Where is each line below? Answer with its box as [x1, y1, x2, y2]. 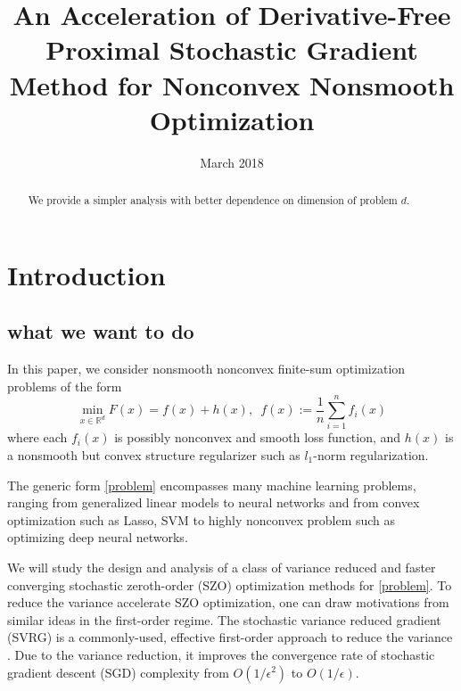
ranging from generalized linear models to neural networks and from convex [7, 493, 420, 512]
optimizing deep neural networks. [7, 528, 188, 547]
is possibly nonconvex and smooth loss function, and [114, 428, 401, 447]
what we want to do [7, 317, 194, 345]
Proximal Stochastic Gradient [45, 31, 418, 68]
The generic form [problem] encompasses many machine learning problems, [7, 475, 416, 494]
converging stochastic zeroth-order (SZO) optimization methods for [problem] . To [7, 575, 452, 594]
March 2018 [200, 152, 264, 171]
